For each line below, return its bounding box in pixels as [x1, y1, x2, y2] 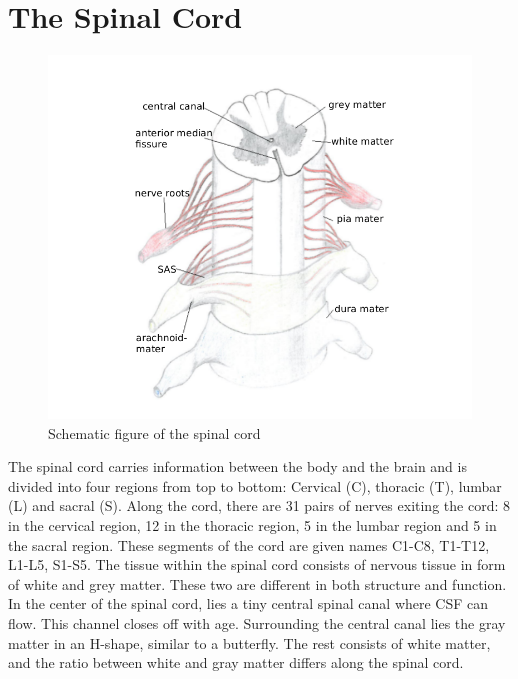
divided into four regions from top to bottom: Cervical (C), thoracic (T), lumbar [8, 475, 502, 496]
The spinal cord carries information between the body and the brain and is [8, 456, 467, 477]
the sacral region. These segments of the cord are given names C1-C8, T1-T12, [8, 534, 490, 555]
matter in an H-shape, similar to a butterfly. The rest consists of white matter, [8, 632, 491, 653]
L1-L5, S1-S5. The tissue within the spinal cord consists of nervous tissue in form [8, 554, 506, 575]
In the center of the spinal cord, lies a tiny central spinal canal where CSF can [8, 593, 489, 614]
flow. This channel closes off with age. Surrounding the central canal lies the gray [8, 612, 506, 633]
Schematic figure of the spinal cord [48, 422, 261, 443]
